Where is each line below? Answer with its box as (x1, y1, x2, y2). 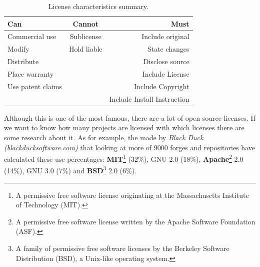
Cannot (72, 18, 99, 29)
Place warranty (7, 68, 54, 79)
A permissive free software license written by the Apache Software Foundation (15, 216, 255, 226)
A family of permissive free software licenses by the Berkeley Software (15, 243, 229, 253)
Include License (142, 68, 189, 79)
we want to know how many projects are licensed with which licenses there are (4, 122, 244, 133)
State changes (147, 44, 189, 54)
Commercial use (7, 31, 56, 42)
